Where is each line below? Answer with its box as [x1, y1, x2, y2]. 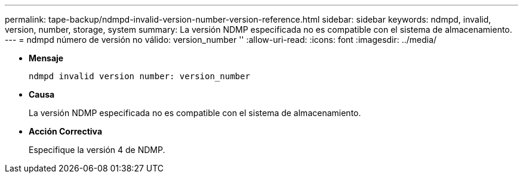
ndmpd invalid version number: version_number [29, 71, 250, 81]
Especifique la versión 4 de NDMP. [29, 145, 165, 155]
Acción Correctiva [29, 126, 103, 136]
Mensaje [29, 53, 64, 63]
